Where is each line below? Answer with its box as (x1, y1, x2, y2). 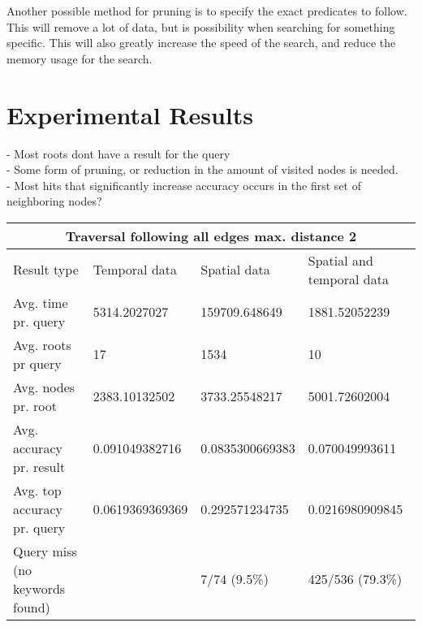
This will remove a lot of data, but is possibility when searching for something (6, 18, 395, 35)
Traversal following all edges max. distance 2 (65, 226, 357, 245)
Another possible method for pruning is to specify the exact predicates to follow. (6, 2, 407, 19)
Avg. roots (13, 335, 71, 354)
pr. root (13, 396, 57, 415)
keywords (13, 578, 66, 598)
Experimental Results (6, 97, 253, 131)
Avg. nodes (13, 377, 75, 396)
